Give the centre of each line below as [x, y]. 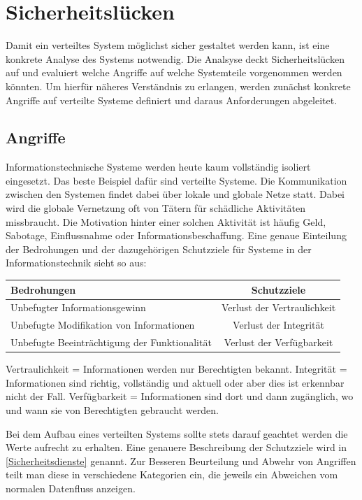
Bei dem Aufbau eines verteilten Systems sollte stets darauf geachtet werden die [177, 433]
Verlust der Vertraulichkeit [278, 307]
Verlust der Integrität [278, 325]
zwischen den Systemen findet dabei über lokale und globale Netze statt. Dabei [175, 194]
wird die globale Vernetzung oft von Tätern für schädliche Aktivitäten [155, 208]
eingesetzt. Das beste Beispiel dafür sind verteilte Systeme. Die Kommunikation [176, 180]
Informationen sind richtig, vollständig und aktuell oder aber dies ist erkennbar [175, 382]
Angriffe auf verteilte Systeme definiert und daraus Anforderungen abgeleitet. [172, 100]
